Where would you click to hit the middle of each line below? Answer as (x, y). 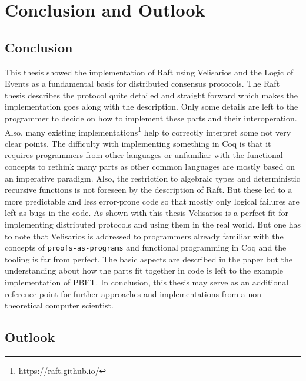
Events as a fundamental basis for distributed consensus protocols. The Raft (142, 83)
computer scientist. (79, 305)
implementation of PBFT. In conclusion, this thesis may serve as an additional (147, 282)
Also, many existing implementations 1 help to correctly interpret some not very (148, 131)
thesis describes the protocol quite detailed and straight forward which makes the (152, 95)
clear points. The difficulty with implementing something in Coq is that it (138, 143)
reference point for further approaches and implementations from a (125, 293)
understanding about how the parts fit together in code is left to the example (144, 270)
